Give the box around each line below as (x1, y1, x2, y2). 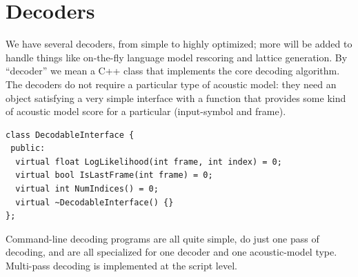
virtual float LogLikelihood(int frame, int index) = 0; (15, 156, 282, 167)
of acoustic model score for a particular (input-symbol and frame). (6, 104, 286, 119)
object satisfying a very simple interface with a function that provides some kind (6, 90, 346, 105)
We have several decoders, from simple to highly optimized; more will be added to (6, 37, 352, 51)
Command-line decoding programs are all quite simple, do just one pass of (6, 231, 319, 245)
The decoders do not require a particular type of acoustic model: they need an (6, 76, 337, 91)
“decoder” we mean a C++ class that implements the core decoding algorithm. (6, 63, 340, 78)
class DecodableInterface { (6, 130, 135, 140)
